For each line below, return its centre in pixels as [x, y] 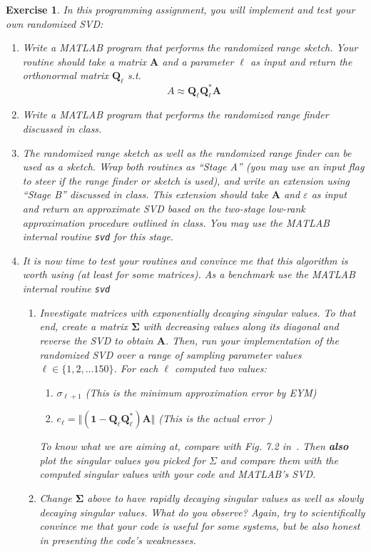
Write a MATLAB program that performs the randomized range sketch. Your [190, 47]
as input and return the [301, 61]
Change [56, 497]
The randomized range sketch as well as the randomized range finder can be [187, 152]
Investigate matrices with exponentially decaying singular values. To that [198, 312]
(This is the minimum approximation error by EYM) [201, 392]
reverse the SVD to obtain [96, 340]
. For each [136, 368]
